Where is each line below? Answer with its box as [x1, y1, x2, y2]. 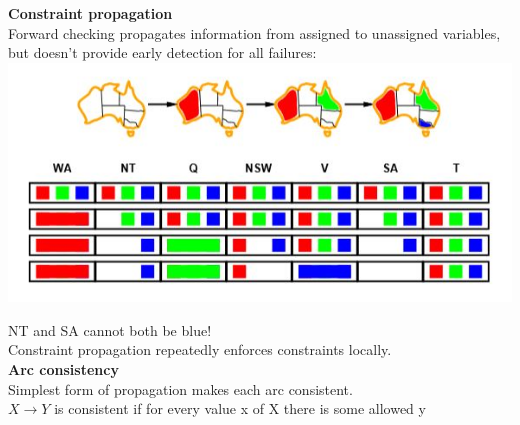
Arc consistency [8, 359, 119, 380]
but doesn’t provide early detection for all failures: [8, 42, 317, 63]
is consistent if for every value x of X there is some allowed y [54, 398, 426, 419]
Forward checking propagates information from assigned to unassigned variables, [8, 22, 501, 43]
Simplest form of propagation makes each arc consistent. [8, 378, 353, 399]
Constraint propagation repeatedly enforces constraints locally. [8, 339, 392, 360]
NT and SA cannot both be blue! [8, 319, 212, 340]
